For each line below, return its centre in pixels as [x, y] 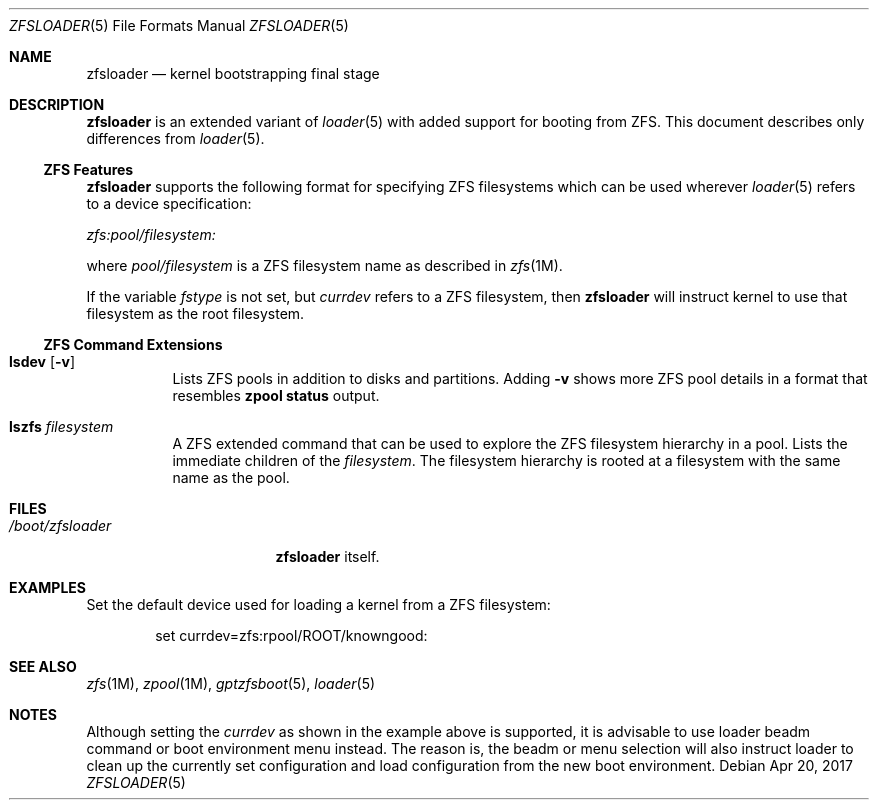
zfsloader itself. [327, 556]
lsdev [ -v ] [42, 361]
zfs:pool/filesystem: [151, 234]
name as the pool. [231, 477]
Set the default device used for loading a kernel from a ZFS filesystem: [318, 604]
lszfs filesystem [61, 426]
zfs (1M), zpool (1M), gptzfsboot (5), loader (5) [231, 683]
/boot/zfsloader [60, 525]
